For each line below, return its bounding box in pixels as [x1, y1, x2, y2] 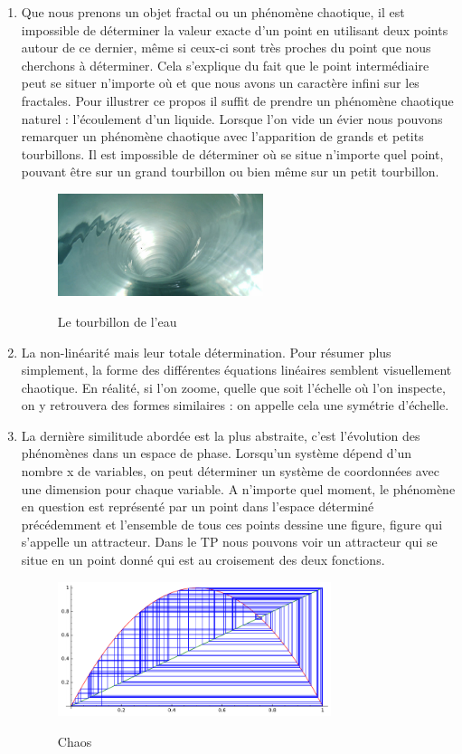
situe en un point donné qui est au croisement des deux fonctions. [21, 550, 385, 569]
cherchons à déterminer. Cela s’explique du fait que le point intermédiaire [21, 55, 429, 74]
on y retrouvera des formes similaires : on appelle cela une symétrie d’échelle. [21, 396, 449, 415]
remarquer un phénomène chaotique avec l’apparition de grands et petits [21, 127, 424, 146]
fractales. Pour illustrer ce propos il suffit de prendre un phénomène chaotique [21, 91, 454, 110]
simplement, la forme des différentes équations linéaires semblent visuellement [21, 360, 452, 379]
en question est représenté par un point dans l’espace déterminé [21, 497, 374, 516]
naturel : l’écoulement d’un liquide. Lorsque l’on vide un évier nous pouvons [21, 109, 443, 128]
